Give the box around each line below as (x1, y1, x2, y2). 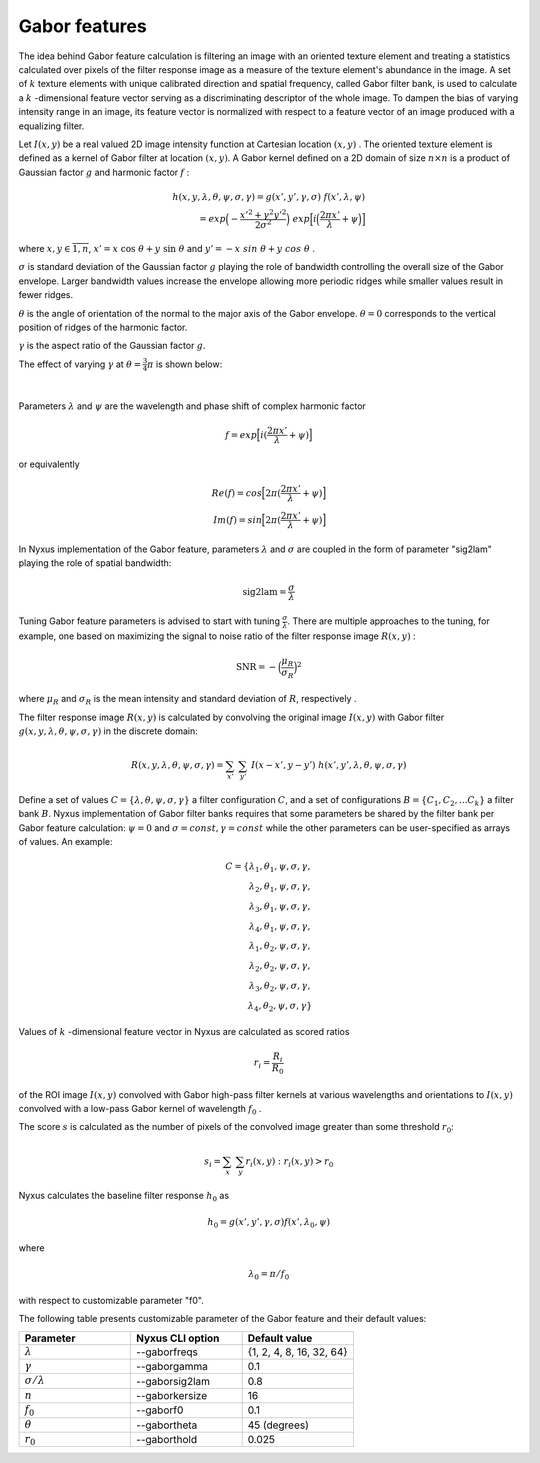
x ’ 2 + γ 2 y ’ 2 (240, 207, 287, 220)
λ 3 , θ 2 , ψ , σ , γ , (248, 980, 311, 994)
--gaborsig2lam (136, 1374, 210, 1388)
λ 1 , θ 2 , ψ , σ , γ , (248, 940, 311, 954)
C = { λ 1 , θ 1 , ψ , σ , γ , (225, 861, 311, 875)
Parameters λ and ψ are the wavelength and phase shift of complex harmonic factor (18, 400, 367, 412)
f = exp (225, 429, 258, 440)
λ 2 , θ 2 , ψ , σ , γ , (248, 960, 311, 974)
